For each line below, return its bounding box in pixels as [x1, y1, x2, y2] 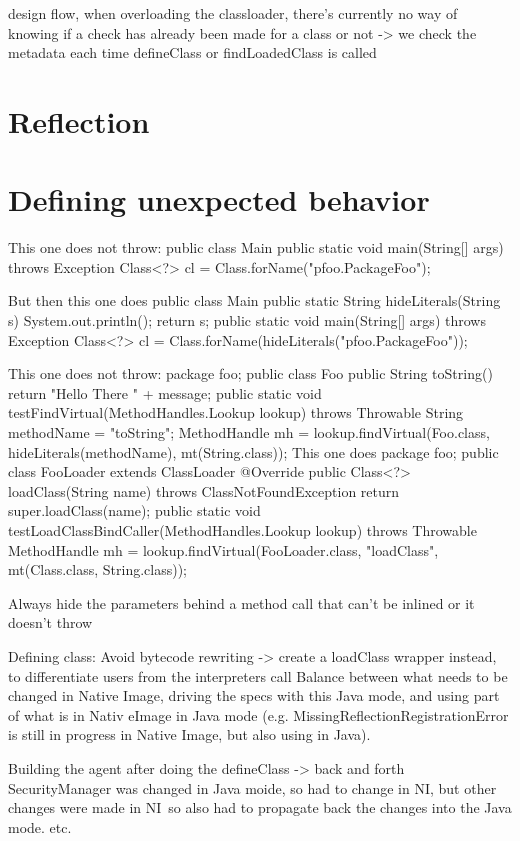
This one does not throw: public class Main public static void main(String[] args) [8, 237, 504, 258]
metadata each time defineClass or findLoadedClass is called [8, 42, 377, 63]
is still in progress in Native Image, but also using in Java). [8, 724, 371, 745]
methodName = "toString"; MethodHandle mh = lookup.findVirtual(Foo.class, [8, 422, 490, 443]
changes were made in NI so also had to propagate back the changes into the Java [8, 797, 512, 818]
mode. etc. [8, 816, 72, 837]
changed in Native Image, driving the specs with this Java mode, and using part [8, 685, 500, 706]
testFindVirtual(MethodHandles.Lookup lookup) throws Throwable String [8, 402, 464, 423]
